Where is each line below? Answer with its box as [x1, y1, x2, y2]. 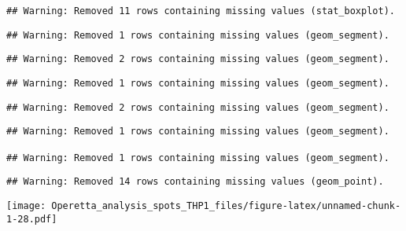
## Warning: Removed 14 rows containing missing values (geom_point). [6, 176, 384, 188]
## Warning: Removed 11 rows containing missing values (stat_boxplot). [6, 5, 395, 16]
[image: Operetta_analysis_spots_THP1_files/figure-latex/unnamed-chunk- [6, 200, 401, 211]
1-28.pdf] [6, 213, 57, 225]
